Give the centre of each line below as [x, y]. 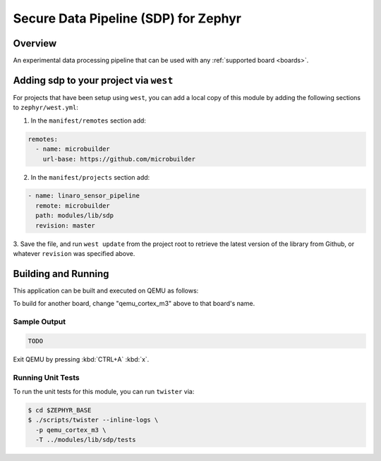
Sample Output [40, 322]
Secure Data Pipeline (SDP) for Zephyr [127, 18]
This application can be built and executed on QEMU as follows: [106, 290]
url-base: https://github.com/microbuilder [119, 159]
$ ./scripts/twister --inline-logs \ [93, 420]
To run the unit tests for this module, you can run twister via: [104, 392]
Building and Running [61, 274]
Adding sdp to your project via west [93, 80]
